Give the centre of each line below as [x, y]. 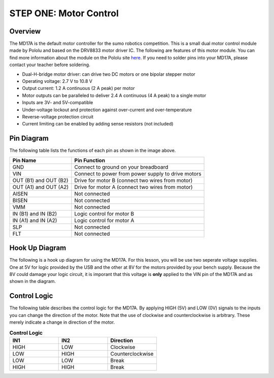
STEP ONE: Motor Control [64, 13]
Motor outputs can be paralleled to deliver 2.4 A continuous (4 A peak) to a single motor [114, 95]
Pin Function [90, 160]
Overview [25, 31]
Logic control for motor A [104, 220]
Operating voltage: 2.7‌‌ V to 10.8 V [57, 81]
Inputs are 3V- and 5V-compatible [58, 103]
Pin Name [24, 160]
